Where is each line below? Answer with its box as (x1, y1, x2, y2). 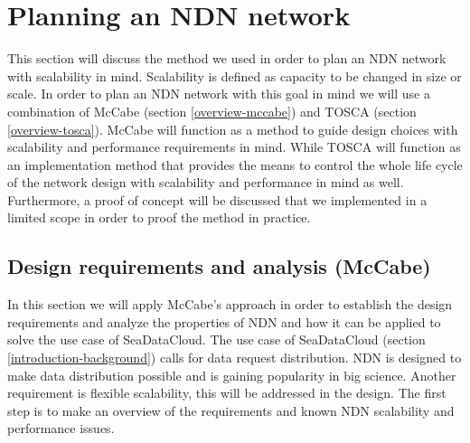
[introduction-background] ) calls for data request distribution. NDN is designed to (7, 348, 462, 367)
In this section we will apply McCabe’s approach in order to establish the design (7, 295, 453, 314)
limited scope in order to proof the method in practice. (7, 208, 311, 227)
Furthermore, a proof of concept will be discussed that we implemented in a (7, 190, 428, 209)
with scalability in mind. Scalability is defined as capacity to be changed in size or (7, 66, 462, 85)
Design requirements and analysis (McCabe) (7, 252, 431, 280)
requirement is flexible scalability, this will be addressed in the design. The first (7, 383, 446, 402)
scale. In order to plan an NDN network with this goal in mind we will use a (7, 84, 430, 103)
